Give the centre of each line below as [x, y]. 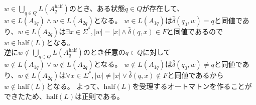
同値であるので [198, 31]
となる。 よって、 [75, 86]
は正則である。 [99, 96]
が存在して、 [163, 8]
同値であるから [199, 75]
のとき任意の [104, 52]
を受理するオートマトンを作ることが [192, 86]
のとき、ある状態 [97, 8]
